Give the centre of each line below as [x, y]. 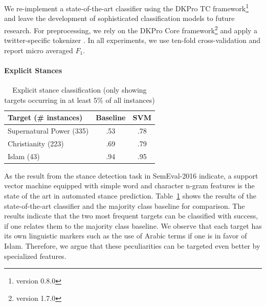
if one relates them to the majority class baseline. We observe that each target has [133, 225]
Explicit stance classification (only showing [80, 90]
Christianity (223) [36, 143]
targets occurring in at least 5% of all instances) [80, 100]
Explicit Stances [33, 70]
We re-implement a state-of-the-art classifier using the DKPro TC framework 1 [127, 7]
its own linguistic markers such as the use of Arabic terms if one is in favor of [126, 236]
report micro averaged [39, 50]
